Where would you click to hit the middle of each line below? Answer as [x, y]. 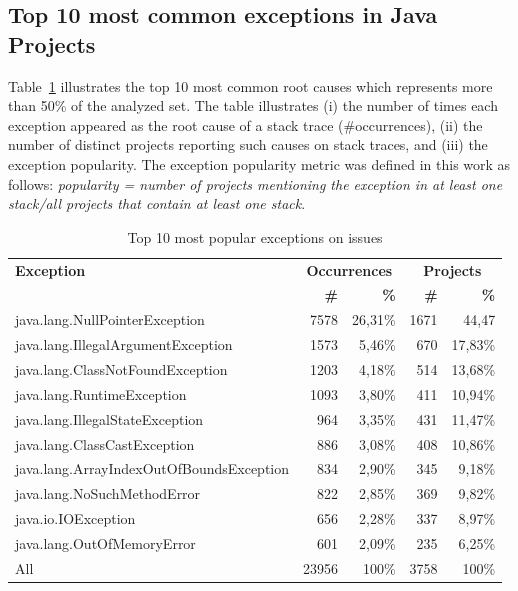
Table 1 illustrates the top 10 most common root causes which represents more [250, 85]
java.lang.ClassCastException [105, 443]
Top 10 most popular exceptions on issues [255, 236]
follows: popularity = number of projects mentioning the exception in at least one [255, 183]
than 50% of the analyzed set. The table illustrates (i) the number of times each [253, 105]
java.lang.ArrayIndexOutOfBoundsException [152, 468]
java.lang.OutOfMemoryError [105, 542]
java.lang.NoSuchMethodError [108, 493]
